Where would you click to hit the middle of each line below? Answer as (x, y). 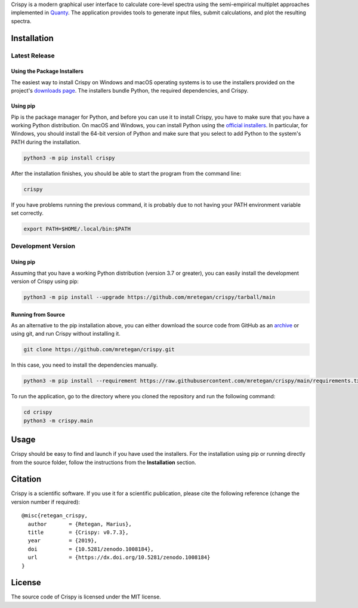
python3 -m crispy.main (58, 420)
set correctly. (27, 213)
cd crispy (38, 412)
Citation (26, 479)
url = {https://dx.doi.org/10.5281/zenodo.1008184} (119, 558)
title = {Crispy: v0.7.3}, (78, 532)
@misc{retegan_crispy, (55, 516)
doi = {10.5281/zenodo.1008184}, (91, 549)
